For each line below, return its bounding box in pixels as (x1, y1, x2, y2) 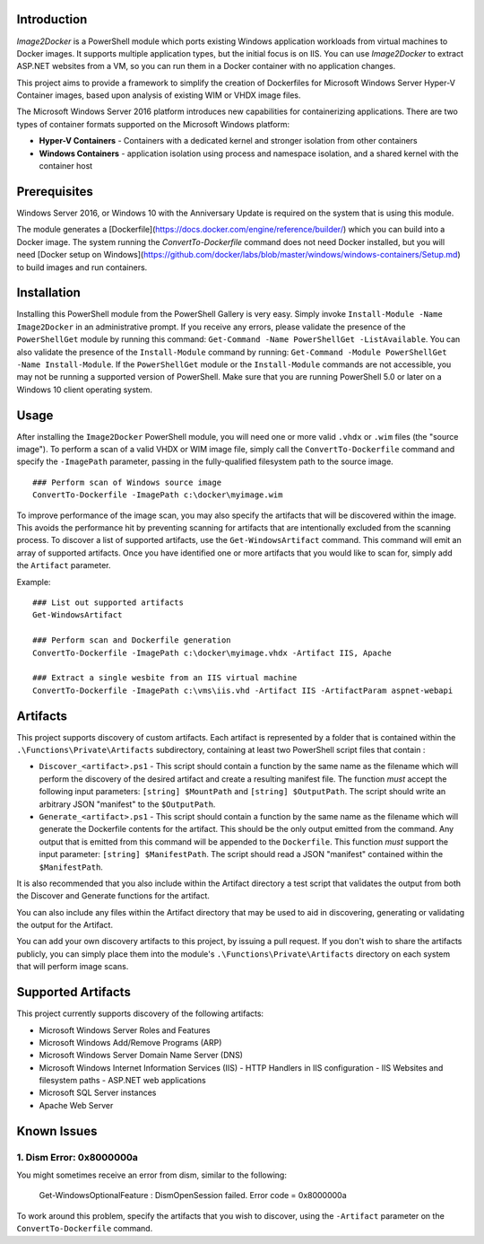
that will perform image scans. (16, 961, 129, 972)
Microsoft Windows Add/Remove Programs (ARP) (39, 1037, 222, 1047)
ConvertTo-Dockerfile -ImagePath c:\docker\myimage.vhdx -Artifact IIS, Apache (32, 647, 392, 658)
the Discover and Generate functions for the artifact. (16, 890, 211, 901)
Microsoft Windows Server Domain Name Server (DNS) (39, 1050, 244, 1061)
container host (39, 161, 93, 171)
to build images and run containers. (16, 261, 148, 273)
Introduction (16, 12, 88, 27)
